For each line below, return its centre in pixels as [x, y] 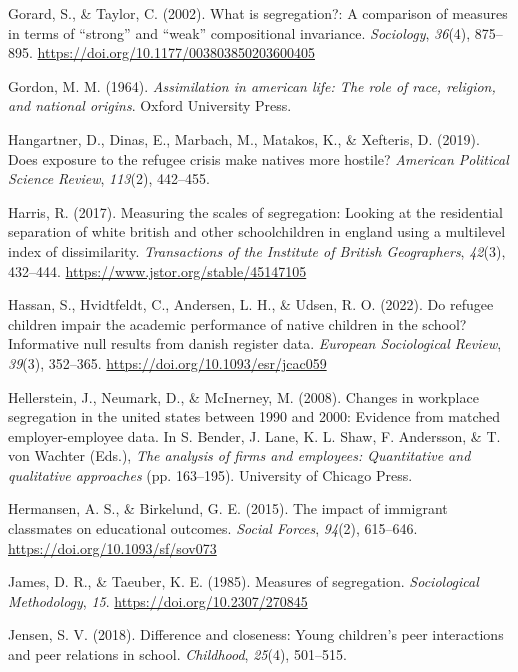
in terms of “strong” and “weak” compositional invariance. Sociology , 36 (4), [239, 32]
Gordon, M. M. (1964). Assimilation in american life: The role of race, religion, [252, 85]
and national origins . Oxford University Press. [150, 105]
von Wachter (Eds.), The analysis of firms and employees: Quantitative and [239, 455]
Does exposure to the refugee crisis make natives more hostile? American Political [258, 158]
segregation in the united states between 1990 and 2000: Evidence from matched [254, 416]
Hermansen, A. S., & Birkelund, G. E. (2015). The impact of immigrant [228, 508]
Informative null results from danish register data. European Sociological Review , [255, 343]
